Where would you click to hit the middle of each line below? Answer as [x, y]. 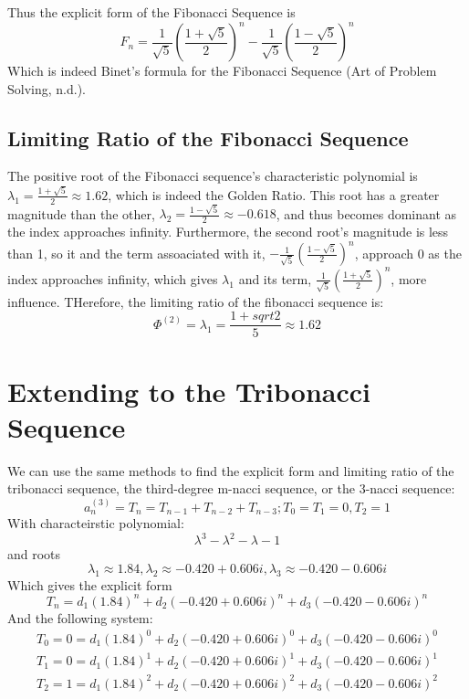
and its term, [275, 278]
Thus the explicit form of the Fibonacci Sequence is [151, 12]
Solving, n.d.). [47, 88]
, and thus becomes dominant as [366, 213]
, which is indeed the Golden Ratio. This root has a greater [274, 194]
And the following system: [80, 617]
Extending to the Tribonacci [189, 391]
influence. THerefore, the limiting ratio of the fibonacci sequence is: [196, 301]
